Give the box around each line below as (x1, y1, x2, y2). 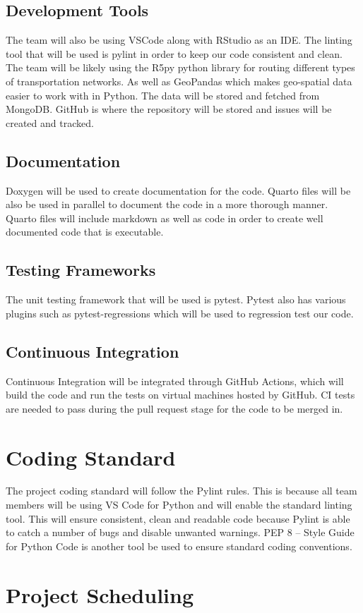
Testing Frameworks (6, 259, 156, 281)
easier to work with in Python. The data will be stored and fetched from (6, 87, 320, 102)
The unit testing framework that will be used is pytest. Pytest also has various (6, 292, 346, 307)
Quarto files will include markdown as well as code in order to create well (6, 210, 323, 225)
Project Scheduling (6, 580, 194, 609)
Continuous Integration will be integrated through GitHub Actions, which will (6, 373, 344, 388)
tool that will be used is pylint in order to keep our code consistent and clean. (6, 46, 343, 61)
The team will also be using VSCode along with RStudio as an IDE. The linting (6, 32, 352, 47)
